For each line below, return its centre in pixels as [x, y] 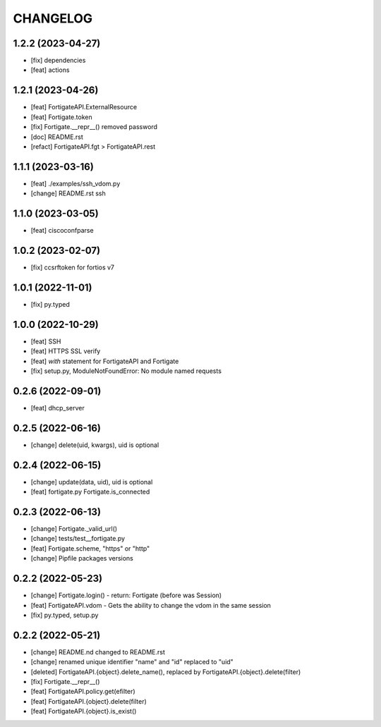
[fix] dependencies [58, 61]
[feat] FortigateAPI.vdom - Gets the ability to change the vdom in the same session [151, 605]
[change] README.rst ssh [68, 193]
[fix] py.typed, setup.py [65, 615]
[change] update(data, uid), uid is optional [92, 482]
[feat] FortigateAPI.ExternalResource [84, 107]
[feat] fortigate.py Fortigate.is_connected [90, 492]
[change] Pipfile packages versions [82, 558]
